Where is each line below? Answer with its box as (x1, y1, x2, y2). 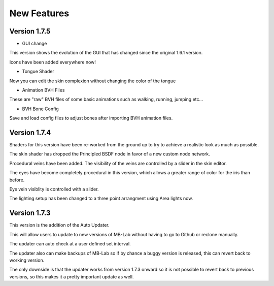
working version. (9, 257, 45, 263)
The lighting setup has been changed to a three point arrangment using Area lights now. (9, 196, 193, 202)
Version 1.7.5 (9, 27, 51, 36)
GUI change (22, 41, 47, 47)
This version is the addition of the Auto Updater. (9, 222, 110, 228)
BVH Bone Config (22, 106, 59, 112)
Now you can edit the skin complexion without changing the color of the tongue (9, 78, 176, 84)
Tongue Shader (22, 69, 54, 75)
